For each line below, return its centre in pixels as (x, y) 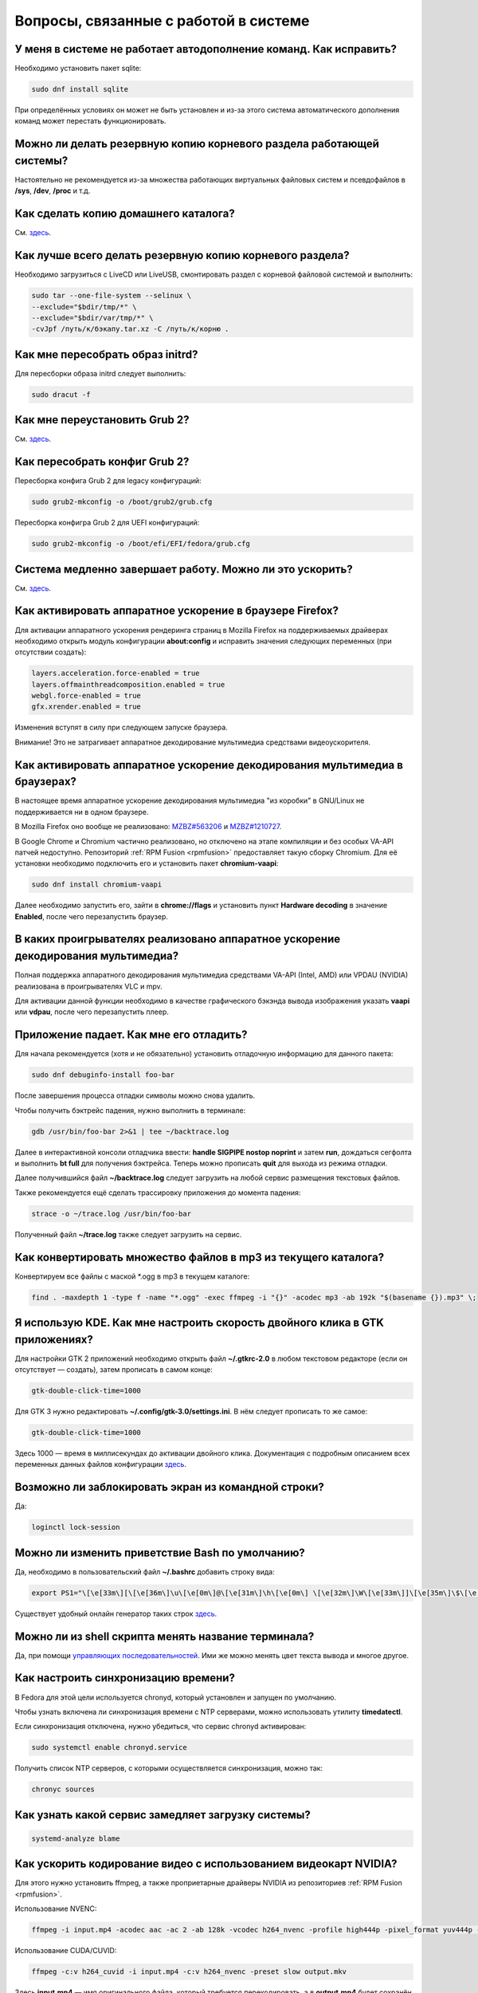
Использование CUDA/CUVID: (66, 1951)
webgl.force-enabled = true (86, 696)
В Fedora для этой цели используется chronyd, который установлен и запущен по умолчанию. (176, 1697)
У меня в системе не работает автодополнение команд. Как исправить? (206, 49)
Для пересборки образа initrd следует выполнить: (100, 373)
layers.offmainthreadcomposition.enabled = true (128, 684)
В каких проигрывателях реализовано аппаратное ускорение (178, 940)
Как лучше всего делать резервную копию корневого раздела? (182, 256)
